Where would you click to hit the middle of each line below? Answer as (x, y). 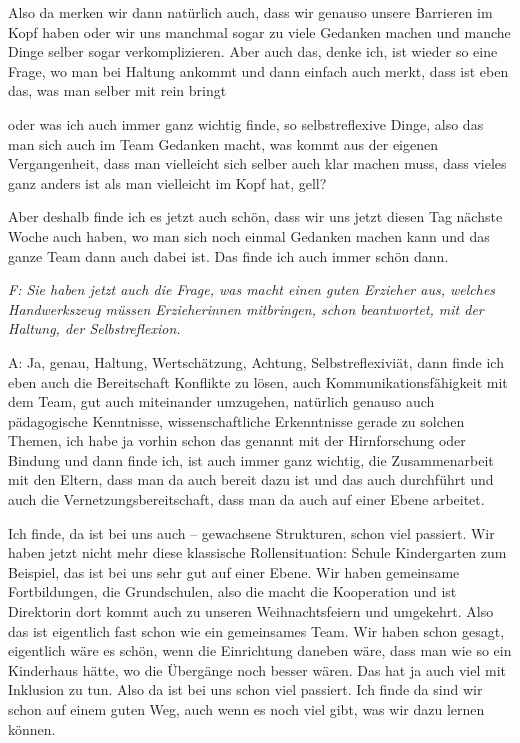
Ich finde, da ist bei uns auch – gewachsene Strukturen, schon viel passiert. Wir (251, 532)
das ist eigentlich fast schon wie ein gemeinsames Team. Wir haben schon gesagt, (256, 630)
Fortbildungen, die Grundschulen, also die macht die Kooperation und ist (232, 591)
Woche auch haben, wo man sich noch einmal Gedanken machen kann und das (249, 235)
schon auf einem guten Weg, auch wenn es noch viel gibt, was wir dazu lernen (246, 709)
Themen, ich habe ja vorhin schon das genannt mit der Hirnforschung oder (237, 440)
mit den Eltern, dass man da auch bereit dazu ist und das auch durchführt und (251, 479)
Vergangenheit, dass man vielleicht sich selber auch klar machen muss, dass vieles (257, 163)
